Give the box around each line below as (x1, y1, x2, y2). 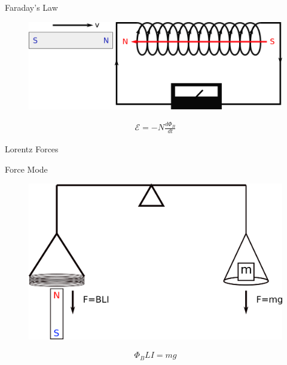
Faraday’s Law (5, 1, 58, 13)
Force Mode (5, 162, 48, 175)
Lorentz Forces (5, 142, 59, 155)
